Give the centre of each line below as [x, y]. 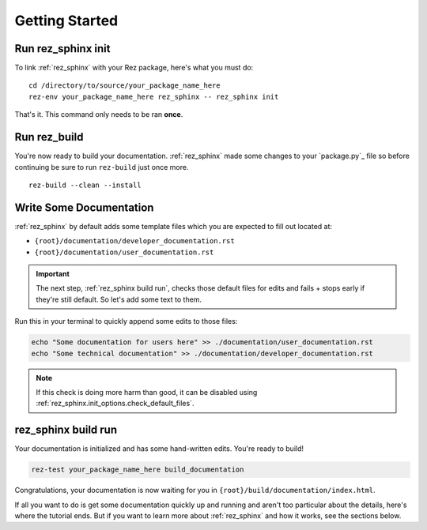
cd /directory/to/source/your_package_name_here [125, 86]
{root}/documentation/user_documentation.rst [124, 252]
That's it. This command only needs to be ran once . [99, 115]
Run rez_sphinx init [62, 49]
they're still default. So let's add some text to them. [119, 299]
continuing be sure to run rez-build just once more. [102, 167]
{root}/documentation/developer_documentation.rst [134, 241]
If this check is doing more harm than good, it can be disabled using [147, 392]
